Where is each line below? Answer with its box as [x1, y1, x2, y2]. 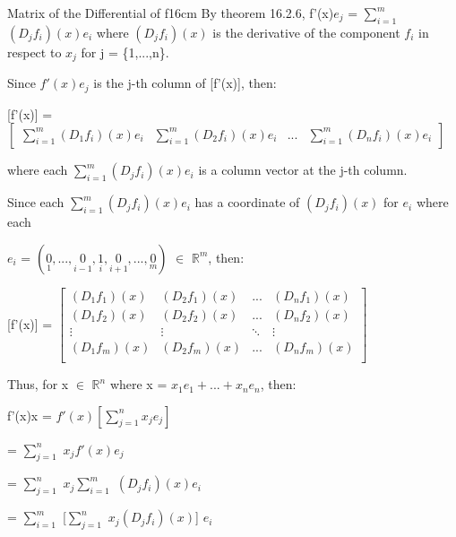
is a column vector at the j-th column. [198, 160, 408, 179]
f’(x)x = [7, 405, 52, 424]
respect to [7, 42, 62, 61]
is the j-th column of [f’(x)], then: [93, 74, 277, 92]
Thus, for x [7, 375, 69, 394]
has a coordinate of [194, 193, 300, 212]
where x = [109, 375, 168, 394]
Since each [7, 193, 65, 212]
